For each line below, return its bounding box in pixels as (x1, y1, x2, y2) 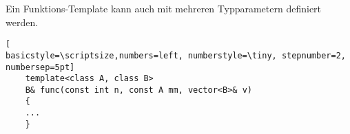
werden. (6, 14, 39, 29)
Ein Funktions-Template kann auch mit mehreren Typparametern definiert (6, 1, 322, 15)
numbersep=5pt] (6, 62, 75, 72)
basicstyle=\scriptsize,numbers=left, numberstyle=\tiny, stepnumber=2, (6, 50, 346, 60)
